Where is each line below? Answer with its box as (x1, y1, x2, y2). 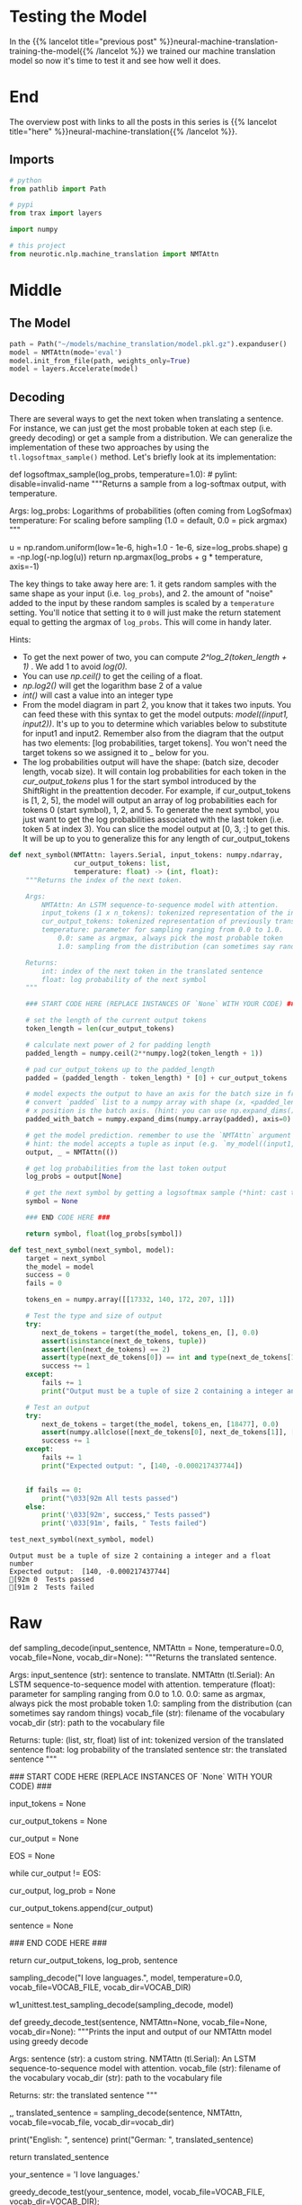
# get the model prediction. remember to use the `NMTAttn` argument (25, 1130, 292, 1139)
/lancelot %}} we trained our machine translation (95, 45, 276, 56)
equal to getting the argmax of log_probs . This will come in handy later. (9, 617, 272, 628)
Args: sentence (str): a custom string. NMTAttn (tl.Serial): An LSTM (9, 2053, 256, 2064)
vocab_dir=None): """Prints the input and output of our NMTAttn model (9, 2026, 272, 2037)
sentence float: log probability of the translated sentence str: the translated (9, 1744, 288, 1754)
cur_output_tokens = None (9, 1815, 108, 1826)
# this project (9, 241, 67, 251)
